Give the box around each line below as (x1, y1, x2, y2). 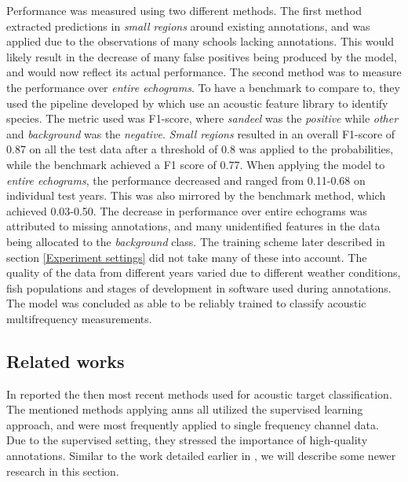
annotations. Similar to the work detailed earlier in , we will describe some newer (6, 447, 396, 464)
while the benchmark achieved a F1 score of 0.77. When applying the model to (6, 156, 385, 172)
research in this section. (6, 462, 119, 479)
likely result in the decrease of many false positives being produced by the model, (6, 48, 397, 64)
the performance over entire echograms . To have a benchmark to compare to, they (6, 79, 400, 95)
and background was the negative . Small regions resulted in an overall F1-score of (6, 125, 395, 142)
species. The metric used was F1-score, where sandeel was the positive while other (6, 110, 399, 127)
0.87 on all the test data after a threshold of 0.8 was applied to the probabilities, (6, 141, 394, 157)
